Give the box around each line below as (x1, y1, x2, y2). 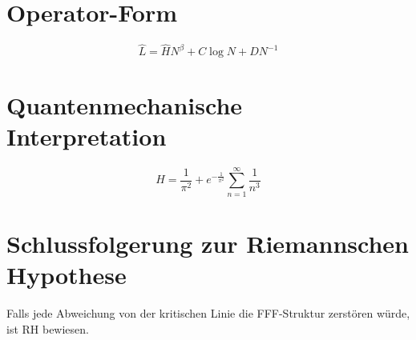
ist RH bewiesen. (6, 320, 89, 337)
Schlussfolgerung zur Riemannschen (6, 226, 410, 259)
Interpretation (6, 119, 167, 152)
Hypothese (6, 258, 127, 291)
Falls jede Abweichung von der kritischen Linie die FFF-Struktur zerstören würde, (6, 305, 410, 322)
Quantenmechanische (6, 88, 243, 121)
